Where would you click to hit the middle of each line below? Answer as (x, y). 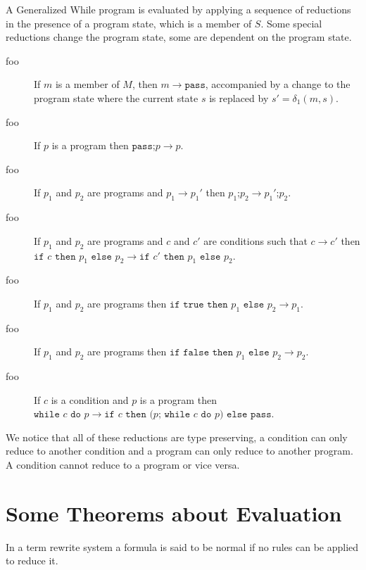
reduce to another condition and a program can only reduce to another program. (179, 451)
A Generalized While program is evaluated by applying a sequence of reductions (178, 9)
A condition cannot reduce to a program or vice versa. (123, 465)
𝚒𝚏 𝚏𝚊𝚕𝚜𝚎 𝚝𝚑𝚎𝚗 (201, 353)
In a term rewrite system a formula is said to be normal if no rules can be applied (182, 546)
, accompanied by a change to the (278, 84)
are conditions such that (255, 240)
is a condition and (90, 399)
